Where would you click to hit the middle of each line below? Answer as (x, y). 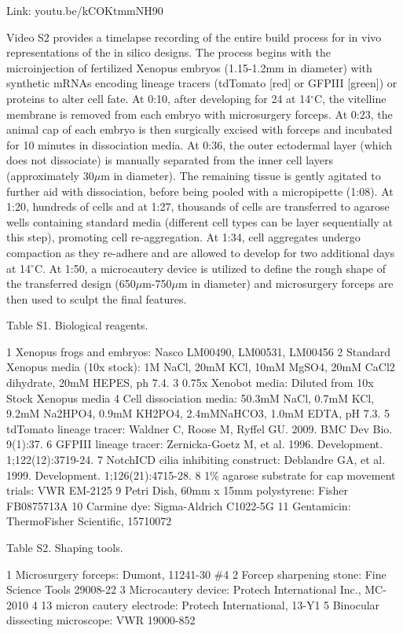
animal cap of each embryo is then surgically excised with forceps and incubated (200, 129)
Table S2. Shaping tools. (65, 547)
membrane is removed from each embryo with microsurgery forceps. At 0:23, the (200, 114)
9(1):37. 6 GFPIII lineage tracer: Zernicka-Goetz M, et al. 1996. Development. (195, 444)
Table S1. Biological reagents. (77, 325)
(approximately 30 (50, 175)
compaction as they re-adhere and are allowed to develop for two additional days (201, 252)
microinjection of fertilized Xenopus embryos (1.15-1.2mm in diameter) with (189, 67)
